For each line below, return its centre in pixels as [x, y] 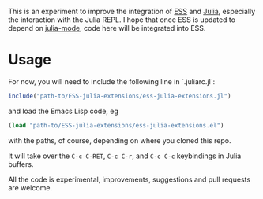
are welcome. [30, 187]
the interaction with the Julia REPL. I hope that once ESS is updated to [122, 20]
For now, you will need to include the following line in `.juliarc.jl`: [112, 81]
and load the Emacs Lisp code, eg [63, 111]
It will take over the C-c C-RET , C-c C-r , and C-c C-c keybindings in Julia [125, 156]
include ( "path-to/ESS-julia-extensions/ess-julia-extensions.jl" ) [120, 96]
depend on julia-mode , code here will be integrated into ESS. [107, 28]
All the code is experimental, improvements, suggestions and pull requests [130, 179]
